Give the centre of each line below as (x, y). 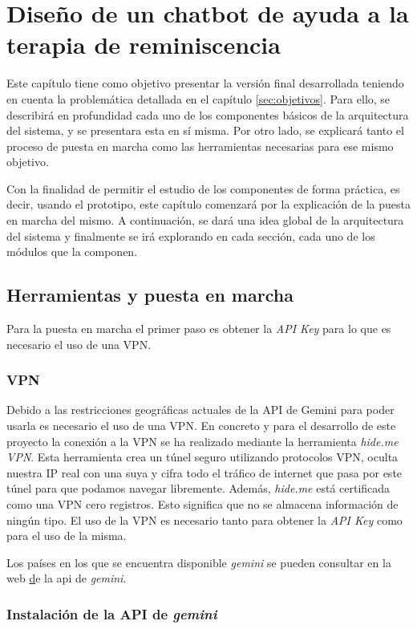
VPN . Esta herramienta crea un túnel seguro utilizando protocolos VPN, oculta (202, 457)
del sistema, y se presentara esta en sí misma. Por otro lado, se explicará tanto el (205, 130)
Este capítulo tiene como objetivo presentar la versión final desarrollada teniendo (205, 83)
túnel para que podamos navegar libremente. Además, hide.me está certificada (198, 488)
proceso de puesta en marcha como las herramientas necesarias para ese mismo (200, 146)
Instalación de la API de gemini (112, 613)
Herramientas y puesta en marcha (150, 295)
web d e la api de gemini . (67, 578)
